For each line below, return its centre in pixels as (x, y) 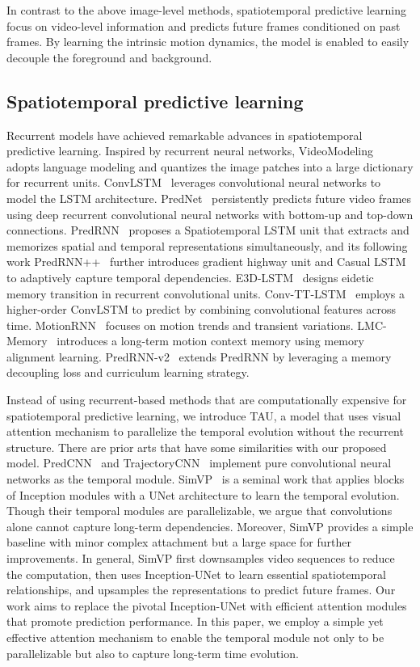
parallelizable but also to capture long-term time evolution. (153, 653)
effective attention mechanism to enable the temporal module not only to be (195, 637)
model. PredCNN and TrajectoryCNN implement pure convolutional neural (199, 463)
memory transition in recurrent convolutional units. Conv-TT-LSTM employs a (206, 293)
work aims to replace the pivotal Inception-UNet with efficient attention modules (207, 605)
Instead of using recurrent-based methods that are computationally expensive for (207, 400)
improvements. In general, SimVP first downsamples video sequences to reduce (201, 558)
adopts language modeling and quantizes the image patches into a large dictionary (210, 166)
